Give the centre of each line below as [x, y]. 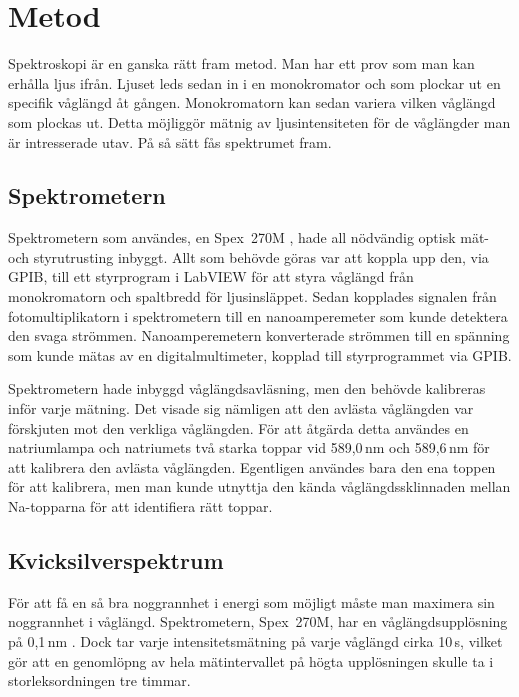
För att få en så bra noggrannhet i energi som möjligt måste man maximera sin [251, 601]
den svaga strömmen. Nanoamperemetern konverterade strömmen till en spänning [259, 335]
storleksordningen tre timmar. [99, 680]
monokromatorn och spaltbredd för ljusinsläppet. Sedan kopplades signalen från [252, 296]
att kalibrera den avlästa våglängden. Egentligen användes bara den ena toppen [252, 466]
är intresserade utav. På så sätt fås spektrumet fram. [170, 141]
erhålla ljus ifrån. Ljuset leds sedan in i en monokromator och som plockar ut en [254, 82]
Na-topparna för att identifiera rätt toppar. [140, 506]
